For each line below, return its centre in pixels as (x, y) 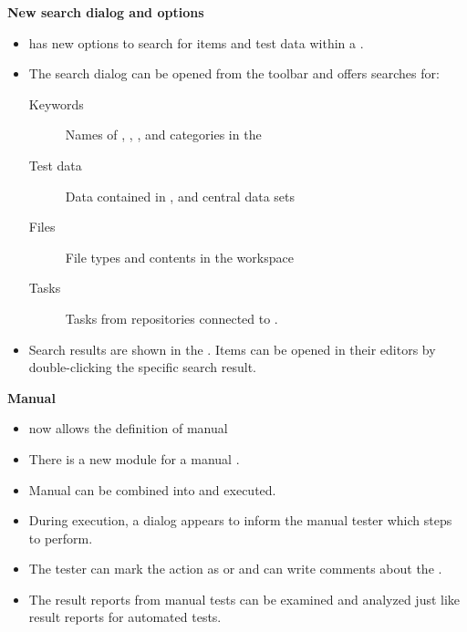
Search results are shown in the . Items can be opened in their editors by (232, 349)
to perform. (61, 538)
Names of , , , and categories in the (163, 135)
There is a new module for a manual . (134, 458)
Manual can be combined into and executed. (152, 489)
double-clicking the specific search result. (142, 367)
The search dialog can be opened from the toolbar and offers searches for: (234, 73)
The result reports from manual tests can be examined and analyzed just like (244, 599)
